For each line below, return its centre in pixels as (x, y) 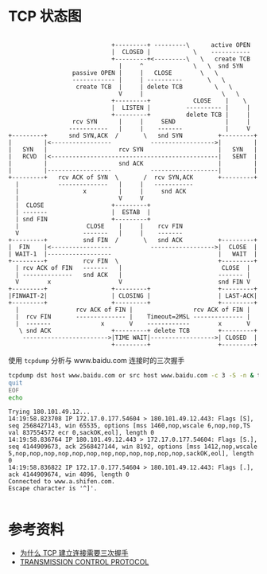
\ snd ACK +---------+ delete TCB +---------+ (138, 330)
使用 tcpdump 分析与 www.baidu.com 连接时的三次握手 (97, 360)
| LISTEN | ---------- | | (180, 107)
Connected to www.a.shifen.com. (62, 482)
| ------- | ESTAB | (83, 212)
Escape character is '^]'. (53, 489)
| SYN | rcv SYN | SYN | (133, 149)
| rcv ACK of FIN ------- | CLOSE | (133, 267)
